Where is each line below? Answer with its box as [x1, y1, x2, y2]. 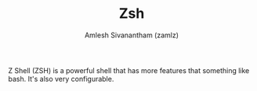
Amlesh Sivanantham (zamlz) [85, 30, 179, 40]
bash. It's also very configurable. [8, 74, 114, 83]
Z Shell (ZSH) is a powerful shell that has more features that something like [8, 65, 250, 75]
